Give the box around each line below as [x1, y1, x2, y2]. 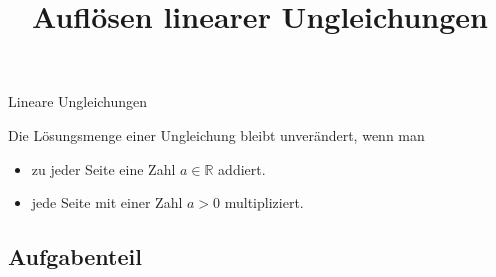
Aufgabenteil [8, 241, 142, 272]
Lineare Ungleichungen [8, 91, 148, 112]
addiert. [218, 158, 266, 179]
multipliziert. [224, 192, 304, 213]
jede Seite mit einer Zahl [31, 192, 183, 213]
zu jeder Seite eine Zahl [31, 158, 176, 179]
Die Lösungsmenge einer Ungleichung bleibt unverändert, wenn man [8, 124, 425, 145]
